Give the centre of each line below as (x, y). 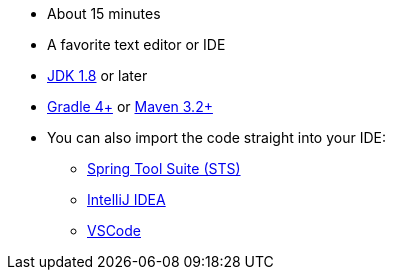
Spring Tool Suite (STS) (164, 168)
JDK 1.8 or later (97, 75)
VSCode (114, 230)
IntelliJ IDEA (126, 199)
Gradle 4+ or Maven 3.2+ (130, 106)
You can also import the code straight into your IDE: (216, 137)
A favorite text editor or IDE (136, 44)
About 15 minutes (104, 13)
